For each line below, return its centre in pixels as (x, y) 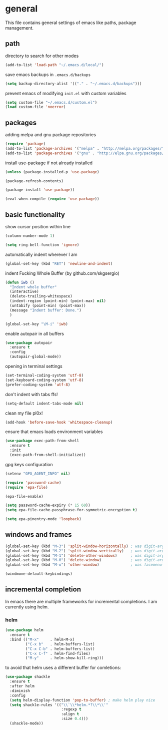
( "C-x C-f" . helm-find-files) (58, 653)
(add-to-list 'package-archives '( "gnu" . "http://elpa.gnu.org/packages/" (86, 153)
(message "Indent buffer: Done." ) (45, 310)
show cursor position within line (38, 227)
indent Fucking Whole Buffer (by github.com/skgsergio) (62, 273)
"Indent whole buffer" (33, 287)
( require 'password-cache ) (33, 483)
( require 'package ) (25, 144)
